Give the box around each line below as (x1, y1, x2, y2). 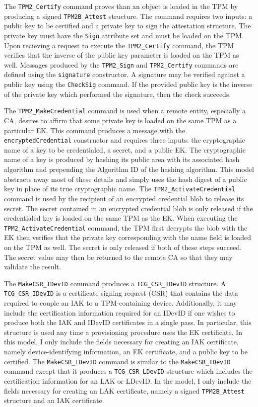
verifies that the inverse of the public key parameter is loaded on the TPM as (4, 50, 239, 60)
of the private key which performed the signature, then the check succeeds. (4, 88, 231, 99)
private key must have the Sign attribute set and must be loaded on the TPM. (4, 30, 244, 40)
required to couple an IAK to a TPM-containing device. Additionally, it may (4, 298, 237, 308)
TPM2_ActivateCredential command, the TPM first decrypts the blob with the (4, 222, 248, 233)
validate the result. (4, 261, 61, 272)
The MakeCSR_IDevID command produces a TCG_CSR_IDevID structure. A (4, 278, 226, 288)
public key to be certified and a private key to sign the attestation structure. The (4, 20, 251, 31)
